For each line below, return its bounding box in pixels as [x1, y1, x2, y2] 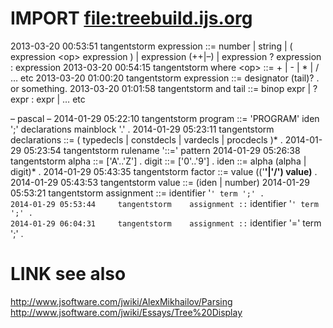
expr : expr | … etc [10, 93, 86, 105]
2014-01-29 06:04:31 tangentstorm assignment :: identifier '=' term [10, 217, 322, 229]
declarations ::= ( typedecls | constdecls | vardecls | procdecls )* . [10, 133, 283, 146]
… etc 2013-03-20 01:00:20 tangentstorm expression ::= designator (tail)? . [10, 72, 320, 84]
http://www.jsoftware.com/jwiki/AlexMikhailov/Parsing [10, 295, 233, 307]
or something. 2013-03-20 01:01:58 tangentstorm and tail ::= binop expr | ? [10, 82, 318, 94]
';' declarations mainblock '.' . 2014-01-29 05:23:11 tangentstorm [10, 123, 275, 135]
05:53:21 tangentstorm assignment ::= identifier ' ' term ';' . [10, 187, 265, 199]
